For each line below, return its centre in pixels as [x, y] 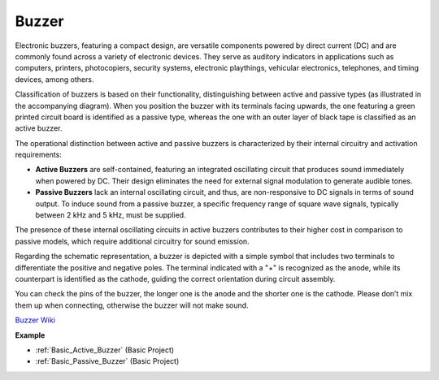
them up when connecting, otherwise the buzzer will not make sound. [132, 305]
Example [30, 335]
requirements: [39, 155]
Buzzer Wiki [35, 320]
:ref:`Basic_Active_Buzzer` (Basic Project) [105, 350]
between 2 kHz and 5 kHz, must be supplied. [111, 215]
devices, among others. [54, 79]
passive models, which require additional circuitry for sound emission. [132, 241]
